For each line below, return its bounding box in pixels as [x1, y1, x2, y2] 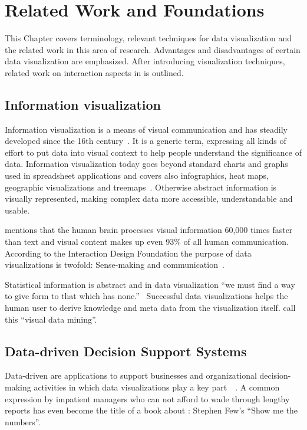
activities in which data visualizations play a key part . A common [34, 381, 280, 393]
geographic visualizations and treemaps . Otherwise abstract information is [5, 180, 277, 193]
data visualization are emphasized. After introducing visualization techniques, [5, 55, 285, 67]
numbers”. [5, 415, 41, 428]
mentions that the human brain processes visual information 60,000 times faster [5, 224, 293, 236]
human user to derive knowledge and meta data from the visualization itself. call [5, 301, 296, 314]
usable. [5, 203, 30, 216]
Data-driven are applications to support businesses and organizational [5, 369, 257, 382]
